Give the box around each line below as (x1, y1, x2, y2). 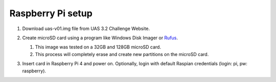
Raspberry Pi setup (9, 8, 93, 19)
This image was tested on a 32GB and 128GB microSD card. (35, 44, 161, 50)
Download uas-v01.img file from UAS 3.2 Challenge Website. (22, 25, 150, 32)
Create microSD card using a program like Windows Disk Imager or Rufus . (22, 35, 178, 41)
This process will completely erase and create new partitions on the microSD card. (35, 51, 209, 57)
